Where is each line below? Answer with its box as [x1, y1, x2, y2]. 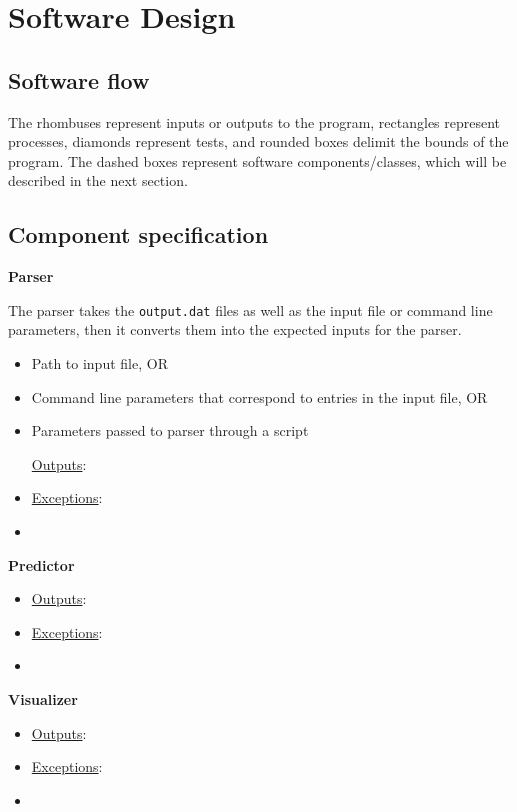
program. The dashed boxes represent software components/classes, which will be [8, 150, 507, 171]
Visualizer [8, 688, 78, 709]
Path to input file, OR [31, 353, 168, 373]
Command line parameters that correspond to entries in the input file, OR [31, 386, 488, 407]
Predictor [8, 554, 75, 575]
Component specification [8, 219, 269, 250]
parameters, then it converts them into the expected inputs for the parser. [8, 319, 462, 340]
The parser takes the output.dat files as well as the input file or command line [8, 299, 493, 320]
